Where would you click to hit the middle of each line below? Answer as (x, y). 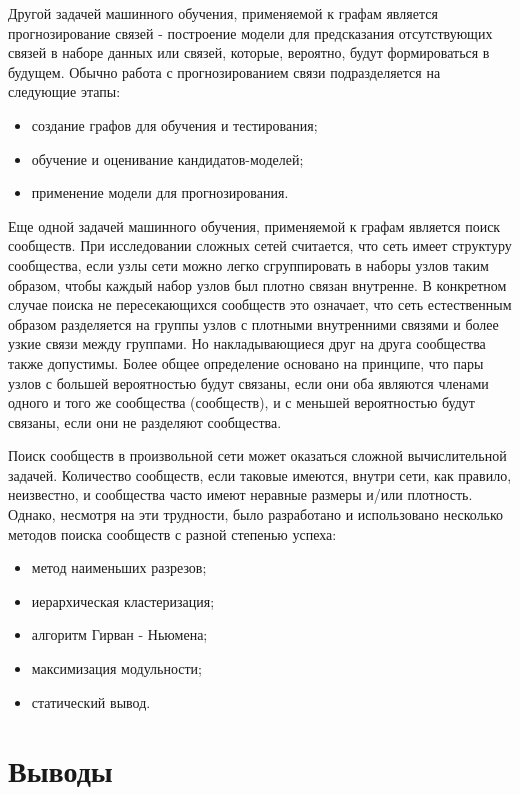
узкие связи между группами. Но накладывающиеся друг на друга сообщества (247, 343)
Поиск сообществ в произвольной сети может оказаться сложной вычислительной (257, 455)
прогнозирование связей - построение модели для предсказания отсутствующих (250, 32)
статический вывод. (91, 701)
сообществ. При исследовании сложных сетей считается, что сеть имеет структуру (260, 245)
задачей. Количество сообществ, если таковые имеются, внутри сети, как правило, (260, 474)
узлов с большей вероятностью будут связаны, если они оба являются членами (248, 382)
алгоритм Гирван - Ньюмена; (119, 634)
